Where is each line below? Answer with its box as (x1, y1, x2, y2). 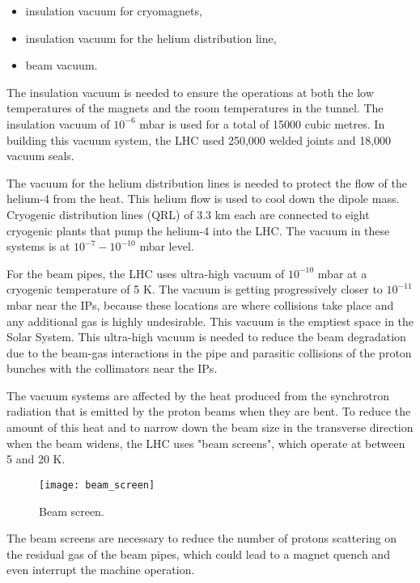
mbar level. (139, 238, 194, 255)
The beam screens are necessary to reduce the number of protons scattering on (6, 530, 397, 547)
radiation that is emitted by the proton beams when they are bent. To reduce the (6, 403, 411, 420)
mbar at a (317, 264, 367, 281)
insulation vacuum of (6, 115, 110, 132)
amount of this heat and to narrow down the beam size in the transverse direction (6, 419, 414, 436)
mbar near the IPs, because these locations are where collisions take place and (6, 296, 394, 313)
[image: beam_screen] (39, 479, 155, 491)
